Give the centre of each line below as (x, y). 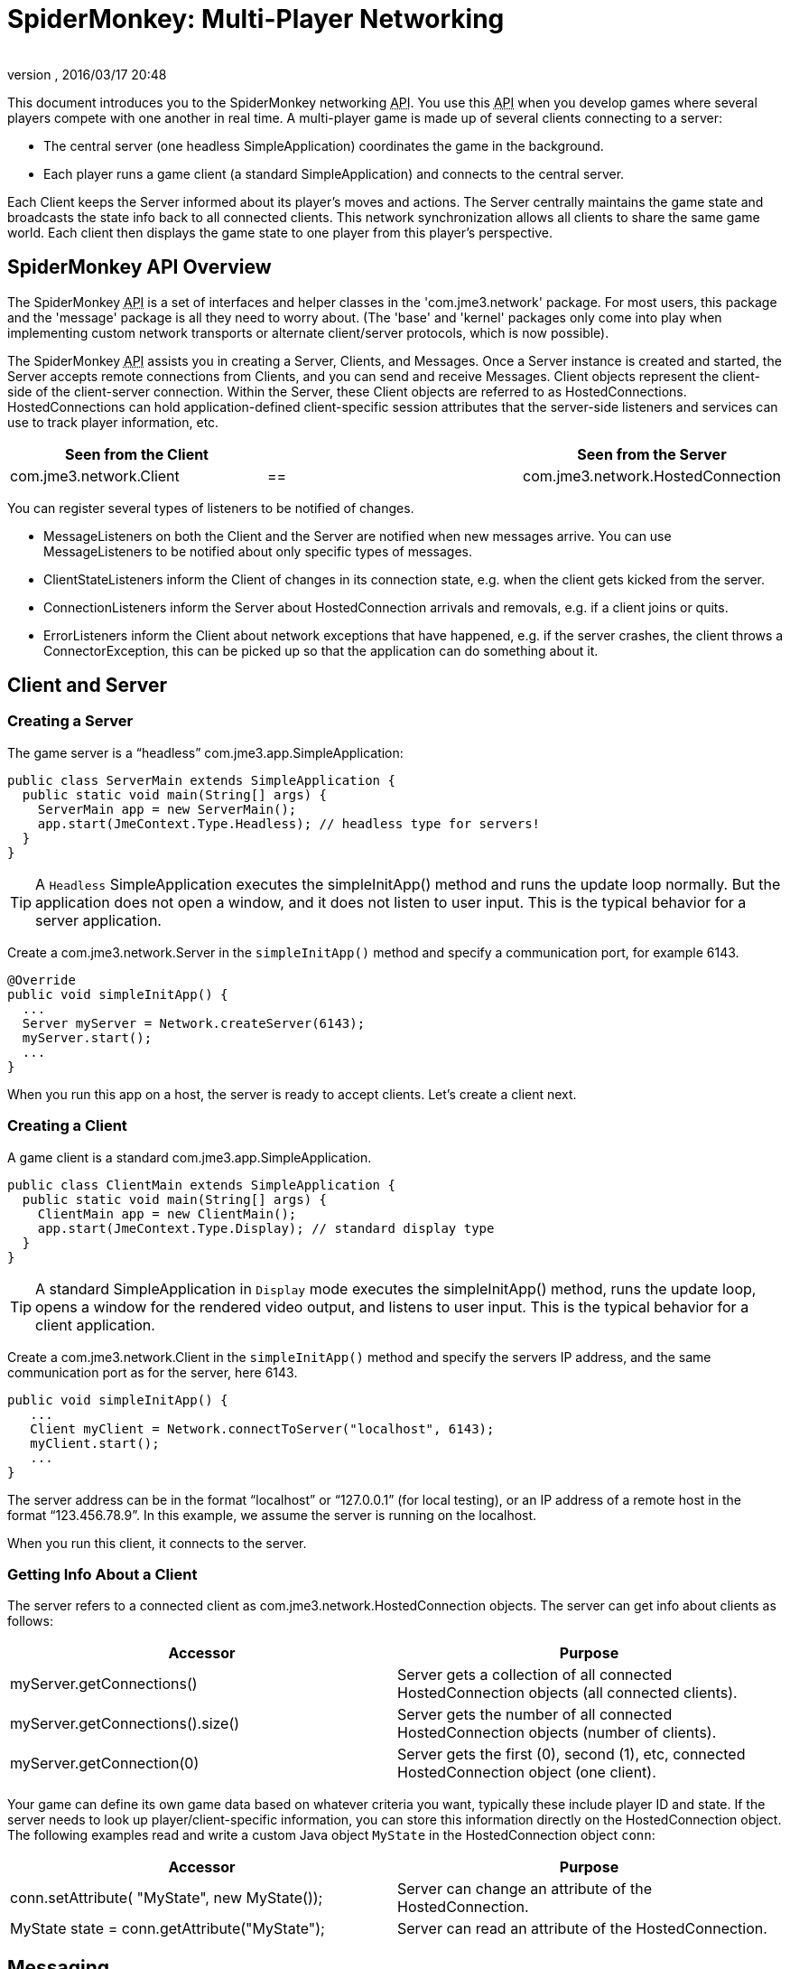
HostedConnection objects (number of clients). (557, 1733)
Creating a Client (67, 1126)
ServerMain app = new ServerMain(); (167, 809)
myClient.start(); (95, 1443)
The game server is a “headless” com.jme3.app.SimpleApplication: (205, 752)
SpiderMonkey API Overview (139, 267)
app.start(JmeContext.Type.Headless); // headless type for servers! (289, 823)
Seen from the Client (136, 454)
